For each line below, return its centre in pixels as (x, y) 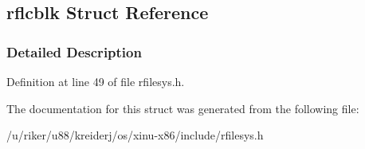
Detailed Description (74, 51)
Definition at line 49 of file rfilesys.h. (96, 81)
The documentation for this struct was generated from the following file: (183, 108)
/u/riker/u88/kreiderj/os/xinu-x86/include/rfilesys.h (135, 135)
